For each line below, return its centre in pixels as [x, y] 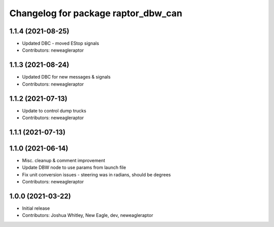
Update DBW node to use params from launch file [74, 168]
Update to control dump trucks [54, 110]
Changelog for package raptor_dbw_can [96, 13]
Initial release [36, 208]
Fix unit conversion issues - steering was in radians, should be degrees [96, 174]
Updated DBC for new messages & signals [66, 77]
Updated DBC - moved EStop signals [61, 44]
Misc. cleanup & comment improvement [64, 160]
